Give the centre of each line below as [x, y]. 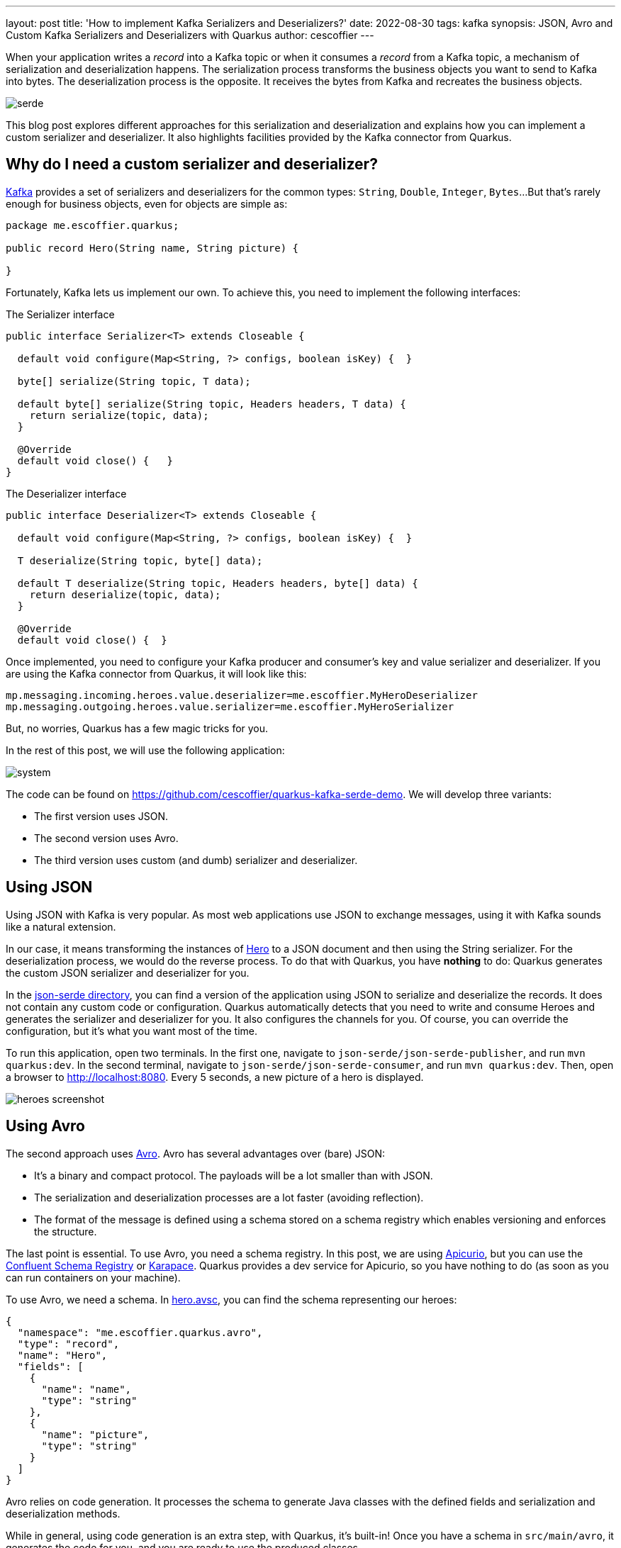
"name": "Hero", [62, 1355]
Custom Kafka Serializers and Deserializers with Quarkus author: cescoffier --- [190, 35]
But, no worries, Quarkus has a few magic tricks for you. [137, 728]
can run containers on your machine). [93, 1277]
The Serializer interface [60, 314]
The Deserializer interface [66, 493]
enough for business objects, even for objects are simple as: [147, 203]
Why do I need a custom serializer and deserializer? [192, 164]
